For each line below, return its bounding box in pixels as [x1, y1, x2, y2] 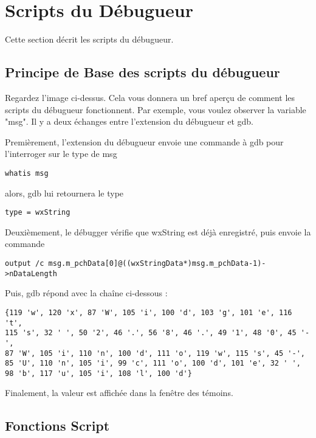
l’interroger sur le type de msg [5, 147, 117, 160]
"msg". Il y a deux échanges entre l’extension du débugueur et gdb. [5, 115, 253, 128]
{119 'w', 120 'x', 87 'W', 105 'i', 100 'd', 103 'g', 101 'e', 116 [5, 308, 292, 317]
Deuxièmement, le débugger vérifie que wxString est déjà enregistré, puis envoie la [5, 225, 311, 238]
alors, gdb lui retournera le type [5, 186, 124, 199]
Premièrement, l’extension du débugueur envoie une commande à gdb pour [5, 135, 284, 148]
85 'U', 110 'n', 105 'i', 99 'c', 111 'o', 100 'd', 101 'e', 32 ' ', [5, 359, 301, 368]
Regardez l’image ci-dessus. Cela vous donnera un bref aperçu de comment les [5, 91, 295, 103]
